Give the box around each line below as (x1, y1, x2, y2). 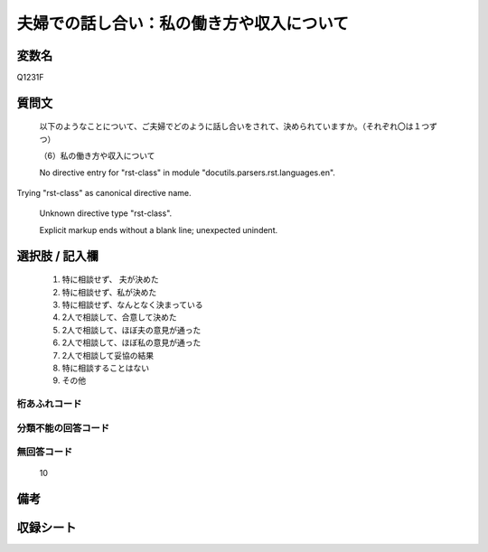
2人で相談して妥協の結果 (61, 350, 155, 360)
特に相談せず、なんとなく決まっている (61, 299, 203, 310)
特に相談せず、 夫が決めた (61, 274, 159, 285)
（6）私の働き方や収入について (39, 150, 155, 162)
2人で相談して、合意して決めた (61, 312, 177, 323)
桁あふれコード (16, 398, 82, 410)
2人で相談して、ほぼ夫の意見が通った (61, 324, 202, 335)
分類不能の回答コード (16, 421, 110, 434)
